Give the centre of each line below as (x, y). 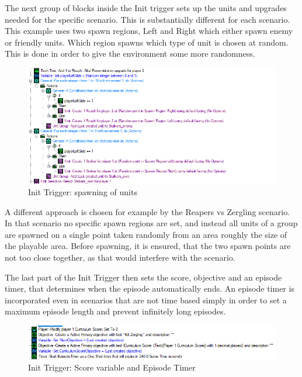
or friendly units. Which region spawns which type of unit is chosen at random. (147, 42)
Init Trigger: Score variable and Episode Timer (112, 367)
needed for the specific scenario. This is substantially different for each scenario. (147, 19)
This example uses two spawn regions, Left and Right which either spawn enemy (149, 31)
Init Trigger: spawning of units (83, 192)
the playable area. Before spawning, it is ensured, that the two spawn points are (148, 246)
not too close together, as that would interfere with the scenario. (120, 257)
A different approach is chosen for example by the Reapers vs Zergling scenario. (147, 211)
